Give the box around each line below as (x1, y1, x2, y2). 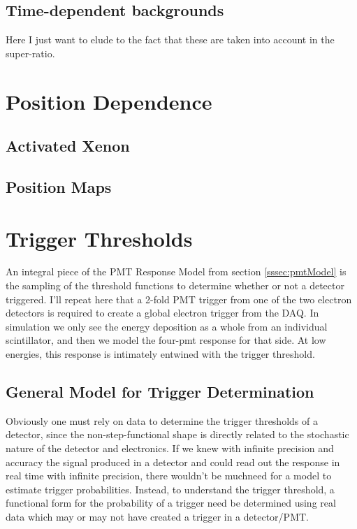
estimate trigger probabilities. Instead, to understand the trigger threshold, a (6, 481, 335, 496)
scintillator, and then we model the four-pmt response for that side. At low (6, 333, 326, 347)
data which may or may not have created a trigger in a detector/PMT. (6, 509, 309, 523)
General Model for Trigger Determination (6, 381, 314, 402)
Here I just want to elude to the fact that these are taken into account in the (6, 32, 335, 47)
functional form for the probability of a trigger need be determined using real (6, 495, 336, 510)
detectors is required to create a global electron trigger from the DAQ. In (6, 305, 319, 320)
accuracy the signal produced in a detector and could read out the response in (6, 454, 340, 469)
